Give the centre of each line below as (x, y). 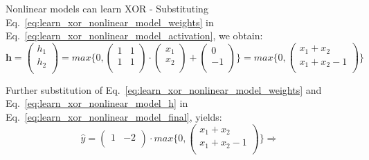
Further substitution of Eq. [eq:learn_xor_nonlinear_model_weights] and (164, 89)
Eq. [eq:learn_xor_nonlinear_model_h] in (97, 103)
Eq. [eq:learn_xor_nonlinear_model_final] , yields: (114, 117)
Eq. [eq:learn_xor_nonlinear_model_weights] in (110, 22)
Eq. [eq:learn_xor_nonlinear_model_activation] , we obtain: (134, 36)
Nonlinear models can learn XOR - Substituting (107, 8)
